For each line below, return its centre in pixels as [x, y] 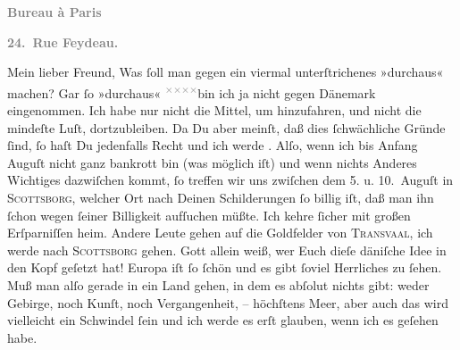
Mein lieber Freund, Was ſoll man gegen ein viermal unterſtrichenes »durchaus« [226, 72]
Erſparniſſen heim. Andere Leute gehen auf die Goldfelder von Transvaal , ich [220, 233]
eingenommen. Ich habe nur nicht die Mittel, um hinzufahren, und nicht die [214, 110]
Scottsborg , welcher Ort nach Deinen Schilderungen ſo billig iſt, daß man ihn [221, 197]
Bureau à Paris [54, 12]
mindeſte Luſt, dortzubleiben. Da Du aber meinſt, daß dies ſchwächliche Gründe [226, 127]
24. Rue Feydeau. [63, 42]
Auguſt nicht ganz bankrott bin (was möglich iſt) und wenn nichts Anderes [212, 162]
